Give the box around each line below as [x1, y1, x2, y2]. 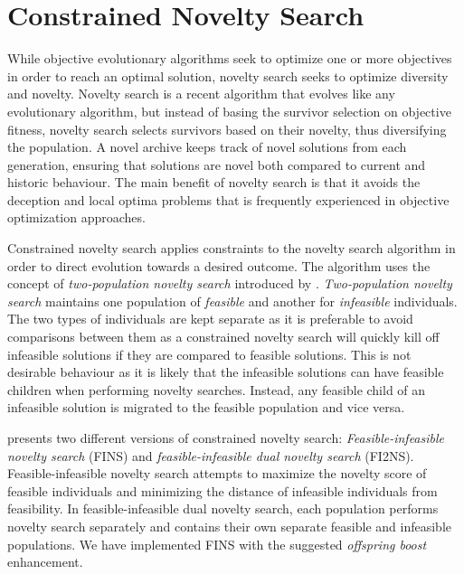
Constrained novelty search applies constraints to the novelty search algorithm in [7, 239, 456, 258]
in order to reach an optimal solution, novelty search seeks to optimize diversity [7, 66, 449, 85]
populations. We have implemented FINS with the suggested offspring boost [7, 534, 427, 553]
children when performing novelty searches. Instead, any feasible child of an [7, 380, 426, 399]
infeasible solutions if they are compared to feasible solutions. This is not [7, 344, 412, 363]
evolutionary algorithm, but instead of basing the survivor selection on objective [7, 101, 451, 120]
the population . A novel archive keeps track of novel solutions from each [7, 137, 407, 156]
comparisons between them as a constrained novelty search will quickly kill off [7, 327, 440, 346]
